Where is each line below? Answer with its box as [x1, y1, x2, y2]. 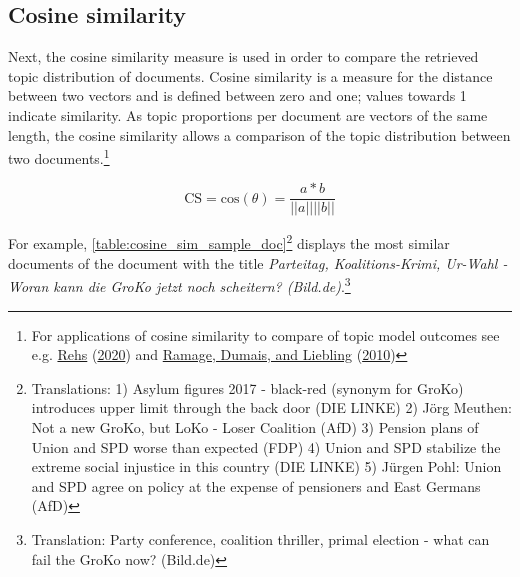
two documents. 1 [8, 145, 110, 168]
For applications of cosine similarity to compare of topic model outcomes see [31, 324, 500, 345]
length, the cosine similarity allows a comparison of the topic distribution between [8, 124, 511, 145]
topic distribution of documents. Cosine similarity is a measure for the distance [8, 65, 493, 86]
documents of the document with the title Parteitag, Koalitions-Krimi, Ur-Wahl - [8, 252, 508, 273]
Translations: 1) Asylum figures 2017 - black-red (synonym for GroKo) [31, 377, 464, 398]
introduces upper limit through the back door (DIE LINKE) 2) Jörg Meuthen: [31, 397, 512, 418]
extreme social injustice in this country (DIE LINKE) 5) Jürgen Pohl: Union [31, 456, 502, 477]
